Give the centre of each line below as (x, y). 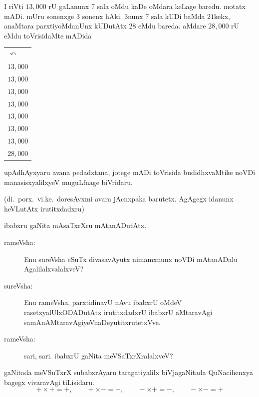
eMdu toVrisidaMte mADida (48, 35)
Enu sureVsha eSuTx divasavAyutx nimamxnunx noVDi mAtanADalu (131, 259)
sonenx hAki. (102, 16)
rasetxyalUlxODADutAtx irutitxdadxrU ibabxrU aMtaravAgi (118, 312)
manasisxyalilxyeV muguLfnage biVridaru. (68, 182)
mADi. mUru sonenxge (39, 16)
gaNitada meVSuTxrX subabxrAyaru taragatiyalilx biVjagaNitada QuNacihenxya (129, 372)
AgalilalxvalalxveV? (54, 269)
